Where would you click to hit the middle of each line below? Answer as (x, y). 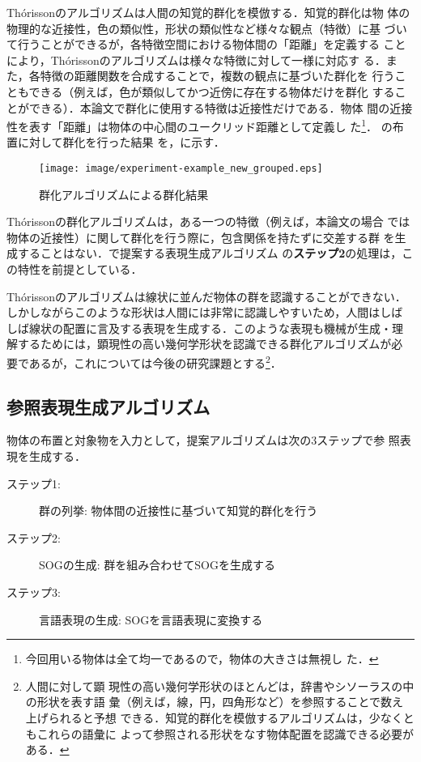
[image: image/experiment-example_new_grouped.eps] (181, 168)
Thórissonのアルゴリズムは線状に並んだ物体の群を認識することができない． (206, 296)
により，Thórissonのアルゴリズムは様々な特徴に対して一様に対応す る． (196, 60)
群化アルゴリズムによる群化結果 (124, 194)
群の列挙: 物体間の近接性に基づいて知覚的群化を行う (179, 511)
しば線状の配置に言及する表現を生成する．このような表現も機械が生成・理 (205, 328)
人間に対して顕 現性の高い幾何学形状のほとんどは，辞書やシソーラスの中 (220, 685)
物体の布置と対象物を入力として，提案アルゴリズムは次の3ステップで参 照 (203, 440)
